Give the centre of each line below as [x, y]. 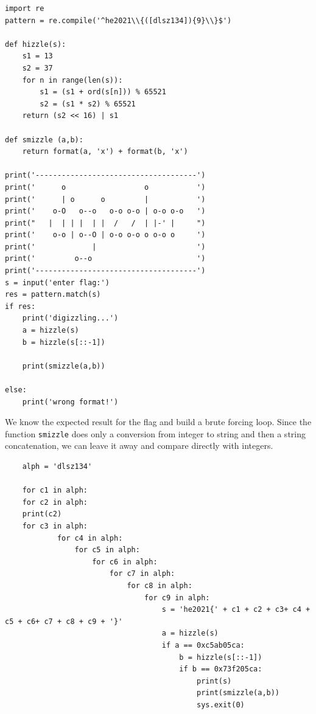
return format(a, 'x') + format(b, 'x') [105, 152]
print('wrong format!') [70, 402]
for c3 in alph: [55, 526]
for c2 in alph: [55, 502]
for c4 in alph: [90, 538]
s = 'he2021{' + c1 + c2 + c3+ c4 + [236, 610]
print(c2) [42, 514]
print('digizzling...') [70, 318]
